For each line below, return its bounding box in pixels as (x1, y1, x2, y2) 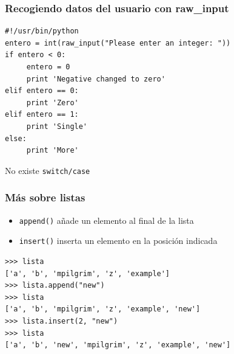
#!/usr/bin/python (5, 27, 79, 36)
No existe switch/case (5, 164, 90, 176)
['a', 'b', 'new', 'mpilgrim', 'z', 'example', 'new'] (5, 341, 231, 350)
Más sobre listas (5, 190, 85, 205)
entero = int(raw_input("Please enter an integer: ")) (5, 38, 231, 47)
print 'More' (26, 146, 79, 155)
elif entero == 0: (5, 86, 79, 95)
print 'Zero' (26, 98, 79, 107)
